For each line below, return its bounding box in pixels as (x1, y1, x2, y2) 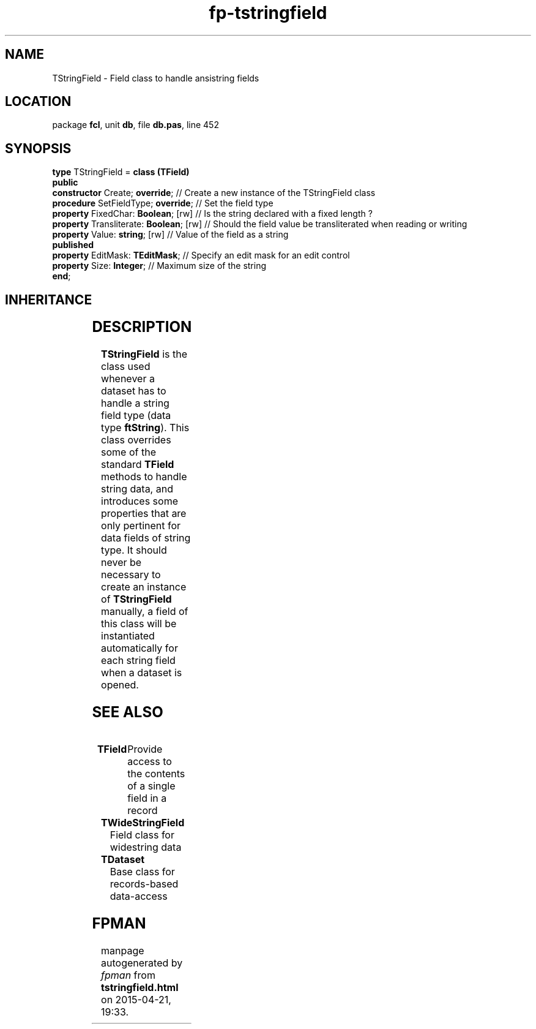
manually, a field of (101, 605, 188, 618)
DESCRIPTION (92, 318, 192, 336)
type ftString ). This (101, 421, 190, 434)
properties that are (101, 507, 187, 520)
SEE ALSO (92, 703, 163, 721)
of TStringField (101, 593, 172, 606)
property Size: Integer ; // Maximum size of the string (52, 260, 267, 271)
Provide (127, 742, 163, 755)
